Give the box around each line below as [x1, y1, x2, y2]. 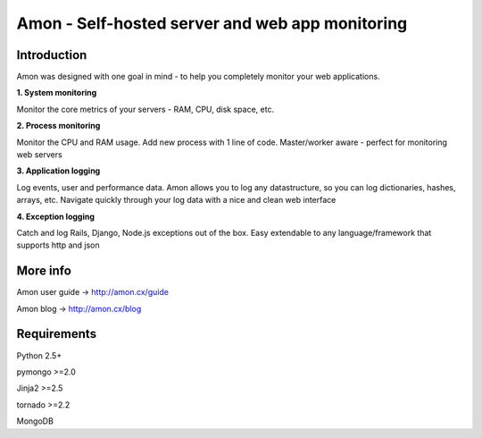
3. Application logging [16, 165, 101, 176]
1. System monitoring [16, 88, 97, 98]
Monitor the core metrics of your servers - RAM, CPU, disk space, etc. [16, 104, 275, 114]
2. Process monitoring [16, 121, 101, 131]
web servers [16, 149, 62, 160]
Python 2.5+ [16, 350, 62, 361]
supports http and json [16, 240, 100, 250]
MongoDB [16, 416, 54, 426]
